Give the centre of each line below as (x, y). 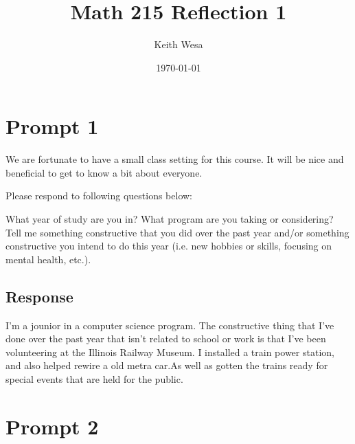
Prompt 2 (52, 426)
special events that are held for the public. (94, 378)
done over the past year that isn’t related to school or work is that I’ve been (166, 338)
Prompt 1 (52, 126)
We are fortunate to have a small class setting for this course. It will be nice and (175, 159)
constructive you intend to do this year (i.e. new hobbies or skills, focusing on (169, 246)
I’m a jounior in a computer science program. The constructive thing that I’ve (170, 325)
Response (39, 296)
